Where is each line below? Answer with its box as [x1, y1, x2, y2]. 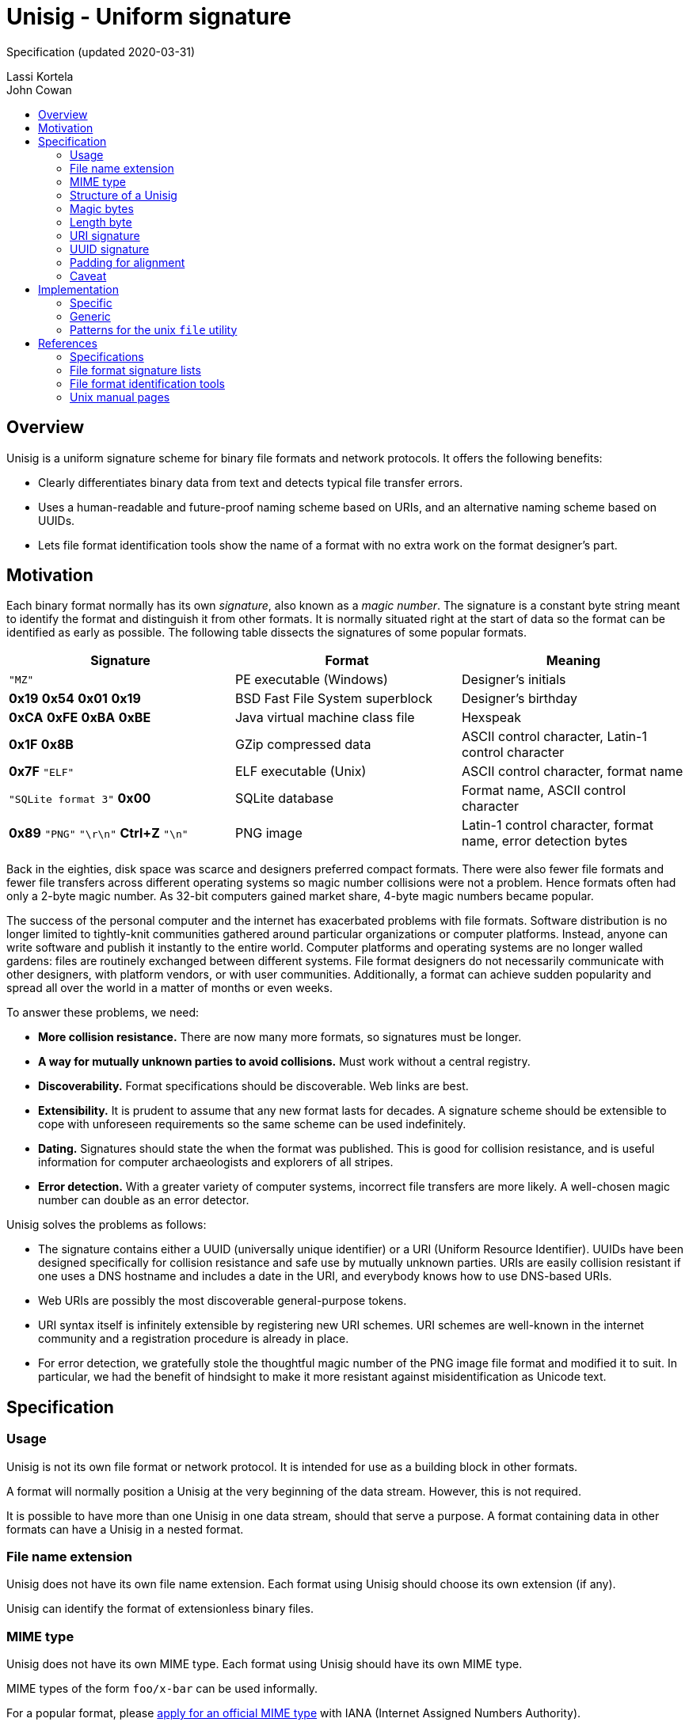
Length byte [70, 215, 132, 229]
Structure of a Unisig [70, 188, 177, 202]
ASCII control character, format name [461, 763, 683, 780]
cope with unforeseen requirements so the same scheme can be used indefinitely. [38, 1117, 466, 1131]
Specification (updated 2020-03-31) [6, 44, 196, 59]
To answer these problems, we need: [6, 1006, 200, 1020]
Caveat [70, 268, 107, 283]
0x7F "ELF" [9, 763, 74, 780]
